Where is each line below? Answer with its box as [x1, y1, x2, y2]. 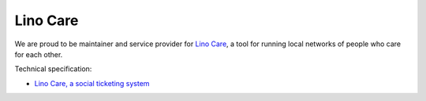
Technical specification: [14, 64, 92, 74]
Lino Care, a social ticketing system [34, 78, 150, 88]
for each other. [14, 49, 63, 59]
